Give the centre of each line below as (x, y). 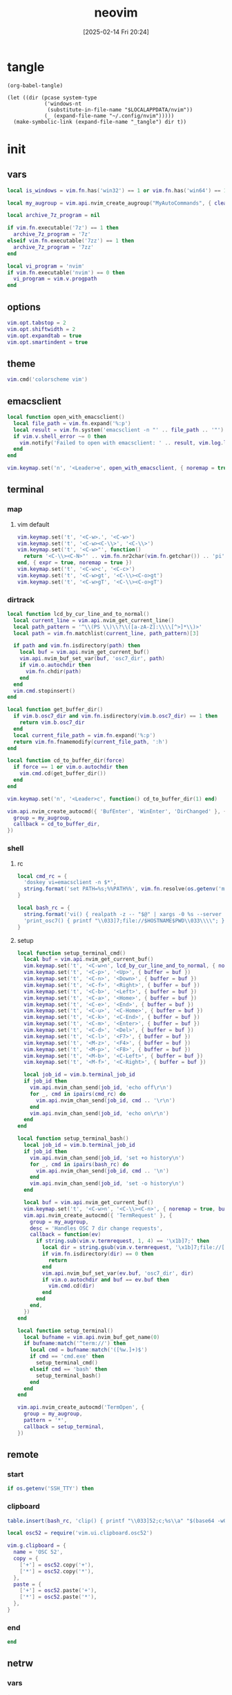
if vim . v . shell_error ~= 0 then (60, 436)
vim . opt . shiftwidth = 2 (41, 329)
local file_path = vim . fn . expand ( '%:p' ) (72, 423)
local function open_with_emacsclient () (66, 417)
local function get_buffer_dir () (55, 710)
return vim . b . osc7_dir (52, 723)
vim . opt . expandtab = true (44, 336)
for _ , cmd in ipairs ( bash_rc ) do (79, 1164)
